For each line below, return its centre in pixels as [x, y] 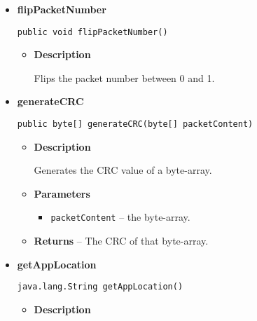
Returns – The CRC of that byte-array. [121, 241]
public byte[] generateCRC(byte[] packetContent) [135, 124]
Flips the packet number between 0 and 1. [124, 77]
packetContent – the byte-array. [120, 217]
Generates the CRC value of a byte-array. [123, 170]
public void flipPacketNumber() [92, 32]
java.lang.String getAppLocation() [100, 287]
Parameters [62, 193]
